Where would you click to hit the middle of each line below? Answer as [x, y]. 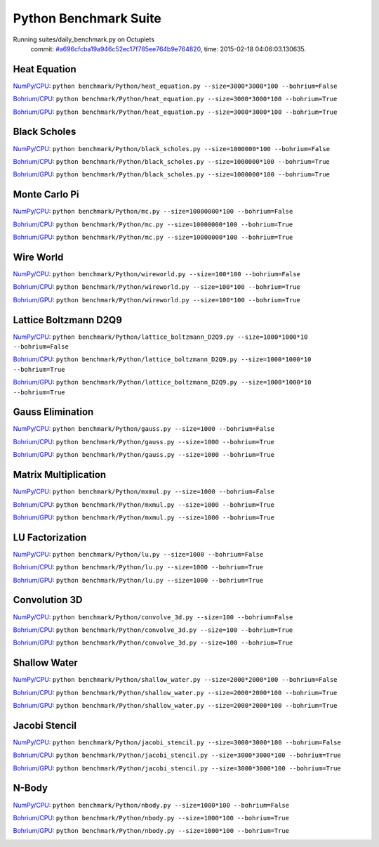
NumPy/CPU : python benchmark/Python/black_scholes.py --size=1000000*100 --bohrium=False [171, 148]
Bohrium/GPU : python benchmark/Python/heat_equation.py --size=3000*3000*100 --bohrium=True [175, 112]
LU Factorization [50, 537]
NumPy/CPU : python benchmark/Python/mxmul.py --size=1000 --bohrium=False [144, 491]
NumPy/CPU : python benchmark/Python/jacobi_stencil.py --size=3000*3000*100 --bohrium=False [177, 742]
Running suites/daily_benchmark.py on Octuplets [84, 39]
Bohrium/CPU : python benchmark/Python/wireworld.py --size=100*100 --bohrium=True [157, 287]
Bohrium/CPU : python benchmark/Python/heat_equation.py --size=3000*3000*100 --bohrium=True [175, 99]
